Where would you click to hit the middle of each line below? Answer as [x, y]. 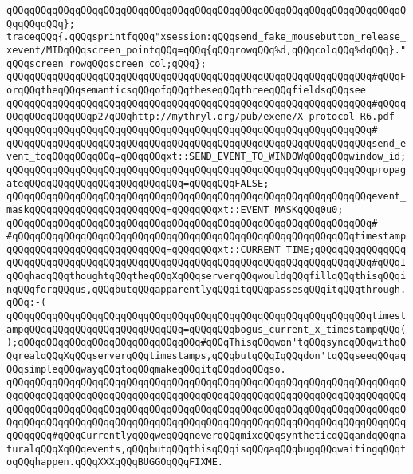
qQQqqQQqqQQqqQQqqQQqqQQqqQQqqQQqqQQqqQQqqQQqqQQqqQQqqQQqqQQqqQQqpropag [206, 170]
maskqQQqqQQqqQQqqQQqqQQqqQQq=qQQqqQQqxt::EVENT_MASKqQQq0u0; [175, 209]
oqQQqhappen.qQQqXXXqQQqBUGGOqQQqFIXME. [115, 462]
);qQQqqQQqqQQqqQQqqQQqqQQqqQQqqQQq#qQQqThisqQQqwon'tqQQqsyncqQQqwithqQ [206, 343]
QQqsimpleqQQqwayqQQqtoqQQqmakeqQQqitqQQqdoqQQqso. [146, 369]
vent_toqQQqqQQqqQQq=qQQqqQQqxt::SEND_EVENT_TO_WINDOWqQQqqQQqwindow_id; [206, 157]
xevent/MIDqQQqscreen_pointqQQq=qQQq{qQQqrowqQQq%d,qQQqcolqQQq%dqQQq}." [206, 50]
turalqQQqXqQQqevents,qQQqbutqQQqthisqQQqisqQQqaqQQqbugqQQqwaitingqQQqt [206, 449]
